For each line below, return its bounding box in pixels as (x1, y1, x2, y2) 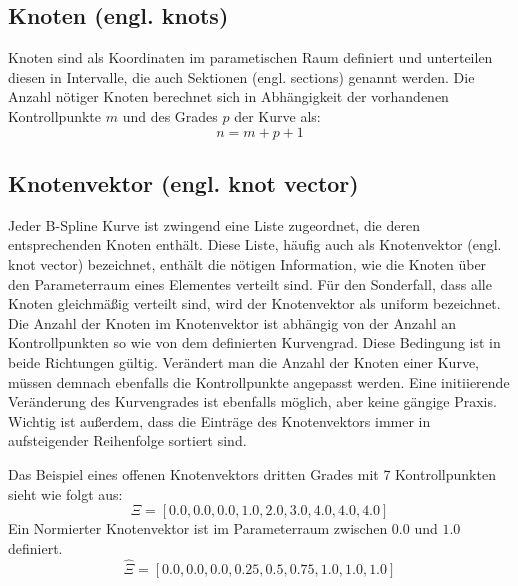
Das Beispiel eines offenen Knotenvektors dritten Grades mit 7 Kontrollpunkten (8, 463, 496, 484)
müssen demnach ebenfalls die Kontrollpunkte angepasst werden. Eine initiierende (8, 371, 510, 392)
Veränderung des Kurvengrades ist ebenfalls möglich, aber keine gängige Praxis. (8, 391, 497, 412)
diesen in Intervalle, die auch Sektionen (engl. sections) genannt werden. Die (8, 66, 475, 87)
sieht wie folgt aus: (8, 483, 123, 504)
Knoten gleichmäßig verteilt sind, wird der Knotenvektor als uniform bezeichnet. (8, 293, 501, 314)
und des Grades (122, 105, 218, 126)
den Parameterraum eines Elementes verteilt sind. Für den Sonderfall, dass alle (8, 273, 492, 294)
